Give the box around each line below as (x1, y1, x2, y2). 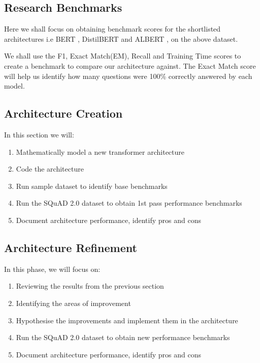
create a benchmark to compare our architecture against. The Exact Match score (4, 60, 256, 71)
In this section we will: (4, 129, 74, 139)
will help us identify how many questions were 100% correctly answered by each (4, 70, 252, 81)
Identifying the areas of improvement (16, 297, 131, 308)
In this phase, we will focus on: (4, 263, 101, 274)
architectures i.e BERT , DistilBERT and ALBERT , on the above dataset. (4, 33, 238, 44)
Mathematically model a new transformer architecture (16, 146, 185, 157)
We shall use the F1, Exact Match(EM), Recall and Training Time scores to (4, 50, 241, 61)
